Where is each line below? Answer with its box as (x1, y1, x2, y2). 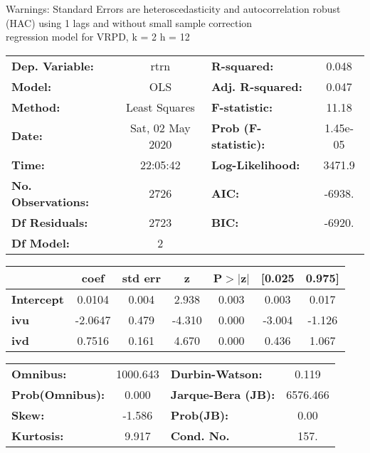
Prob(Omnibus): (11, 385, 105, 403)
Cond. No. (170, 427, 230, 444)
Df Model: (11, 234, 70, 251)
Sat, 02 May (129, 119, 191, 136)
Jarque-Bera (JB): (170, 385, 275, 403)
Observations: (11, 193, 90, 210)
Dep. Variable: (11, 57, 94, 74)
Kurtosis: (11, 427, 64, 444)
